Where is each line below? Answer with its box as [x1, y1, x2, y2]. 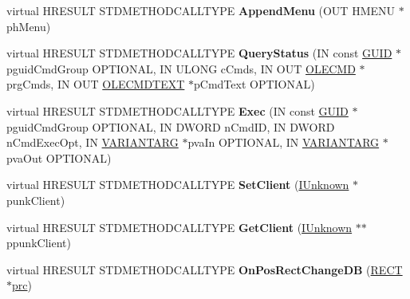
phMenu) [6, 18, 51, 34]
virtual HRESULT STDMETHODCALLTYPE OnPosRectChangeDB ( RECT [6, 261, 403, 277]
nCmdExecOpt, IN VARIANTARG [6, 134, 179, 151]
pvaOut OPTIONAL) [6, 149, 112, 166]
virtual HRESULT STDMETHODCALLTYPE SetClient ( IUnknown [6, 176, 349, 193]
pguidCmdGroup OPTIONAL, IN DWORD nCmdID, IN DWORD [6, 118, 335, 135]
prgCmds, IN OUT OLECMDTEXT [6, 76, 185, 92]
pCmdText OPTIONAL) [194, 76, 315, 92]
